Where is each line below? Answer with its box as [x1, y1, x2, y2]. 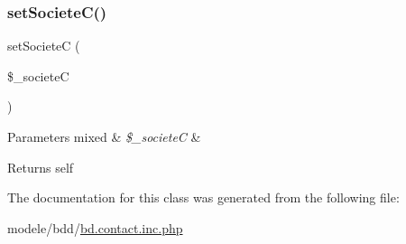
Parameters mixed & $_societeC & [7, 127, 201, 145]
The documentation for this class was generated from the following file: [7, 188, 400, 207]
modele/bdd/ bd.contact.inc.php [7, 218, 183, 237]
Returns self [7, 157, 74, 176]
